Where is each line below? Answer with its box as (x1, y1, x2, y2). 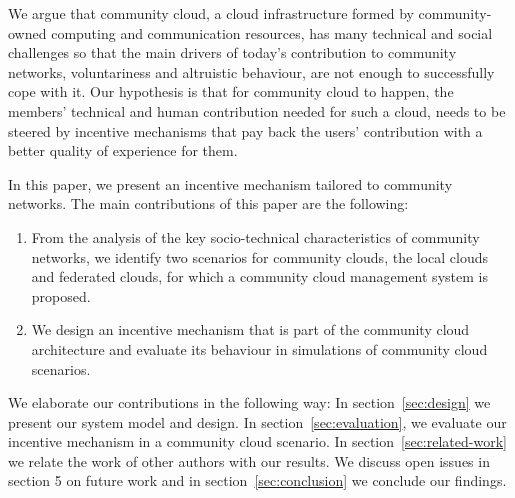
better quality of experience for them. (8, 140, 238, 161)
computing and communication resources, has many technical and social (51, 22, 493, 43)
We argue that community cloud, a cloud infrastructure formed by (8, 3, 414, 23)
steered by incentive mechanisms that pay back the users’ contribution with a (8, 120, 483, 141)
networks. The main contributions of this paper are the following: (8, 193, 409, 214)
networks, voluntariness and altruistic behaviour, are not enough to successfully (8, 61, 495, 82)
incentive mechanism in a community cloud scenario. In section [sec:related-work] (8, 431, 507, 452)
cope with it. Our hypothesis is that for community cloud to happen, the (8, 81, 454, 102)
